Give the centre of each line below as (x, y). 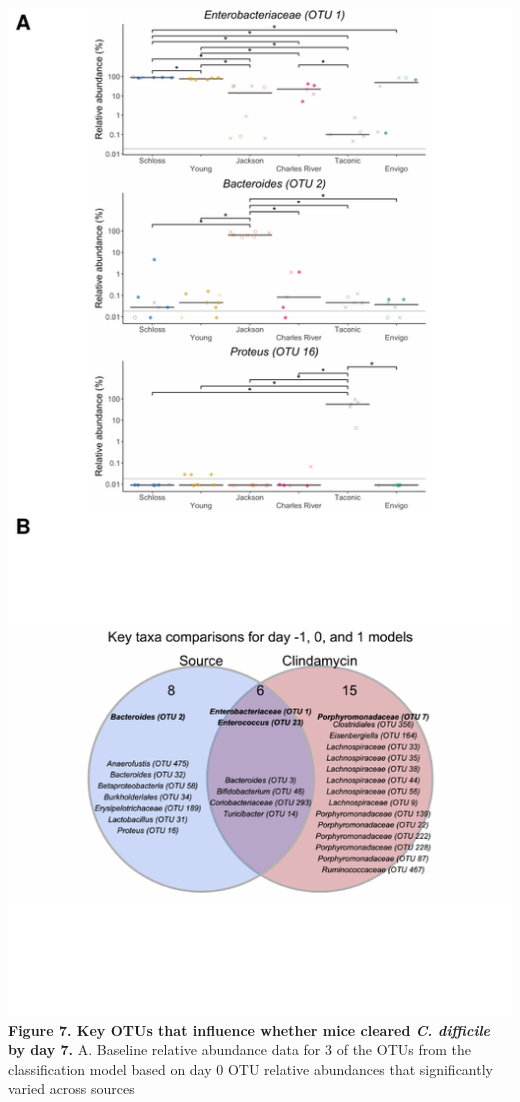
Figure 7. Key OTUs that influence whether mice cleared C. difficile (249, 1029)
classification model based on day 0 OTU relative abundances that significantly (250, 1068)
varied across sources (71, 1088)
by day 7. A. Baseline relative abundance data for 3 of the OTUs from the (239, 1049)
